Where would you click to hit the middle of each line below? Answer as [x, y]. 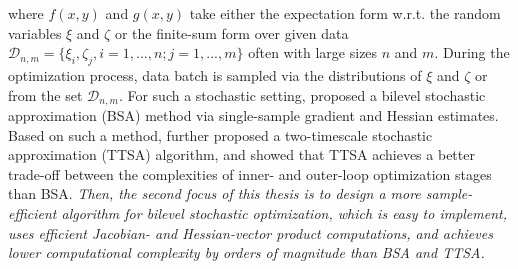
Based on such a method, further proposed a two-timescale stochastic [220, 134]
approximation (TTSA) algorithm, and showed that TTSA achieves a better [241, 154]
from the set [45, 94]
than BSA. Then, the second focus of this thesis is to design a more [214, 193]
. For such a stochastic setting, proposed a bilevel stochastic [302, 94]
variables [35, 32]
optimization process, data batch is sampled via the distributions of [215, 74]
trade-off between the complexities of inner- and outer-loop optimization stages [250, 173]
